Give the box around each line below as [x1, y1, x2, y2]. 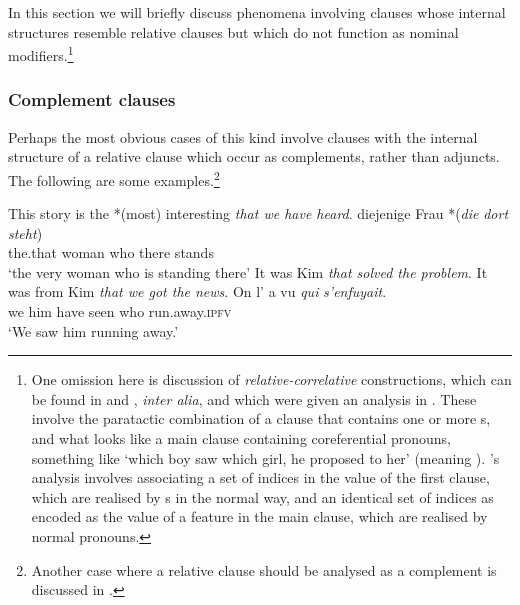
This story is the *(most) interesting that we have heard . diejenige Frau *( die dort [8, 203, 509, 224]
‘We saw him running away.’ [8, 320, 179, 341]
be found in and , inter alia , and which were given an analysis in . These [31, 388, 477, 409]
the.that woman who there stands [8, 242, 214, 263]
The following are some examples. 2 [8, 166, 220, 190]
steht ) [8, 222, 43, 243]
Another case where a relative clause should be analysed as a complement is [31, 559, 497, 580]
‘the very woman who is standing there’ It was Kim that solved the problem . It [8, 261, 488, 282]
